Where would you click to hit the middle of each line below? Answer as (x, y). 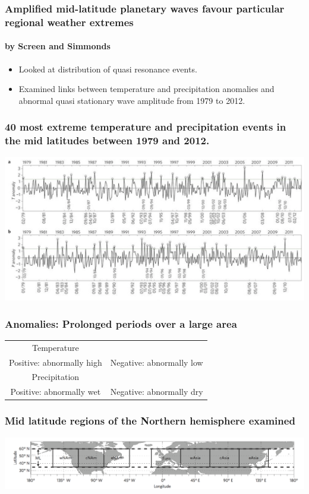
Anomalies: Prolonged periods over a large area (121, 323)
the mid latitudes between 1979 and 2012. (107, 140)
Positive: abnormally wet (56, 392)
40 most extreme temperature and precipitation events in (146, 127)
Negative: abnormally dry (157, 392)
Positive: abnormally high (56, 362)
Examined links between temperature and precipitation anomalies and (146, 89)
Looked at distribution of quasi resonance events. (108, 69)
